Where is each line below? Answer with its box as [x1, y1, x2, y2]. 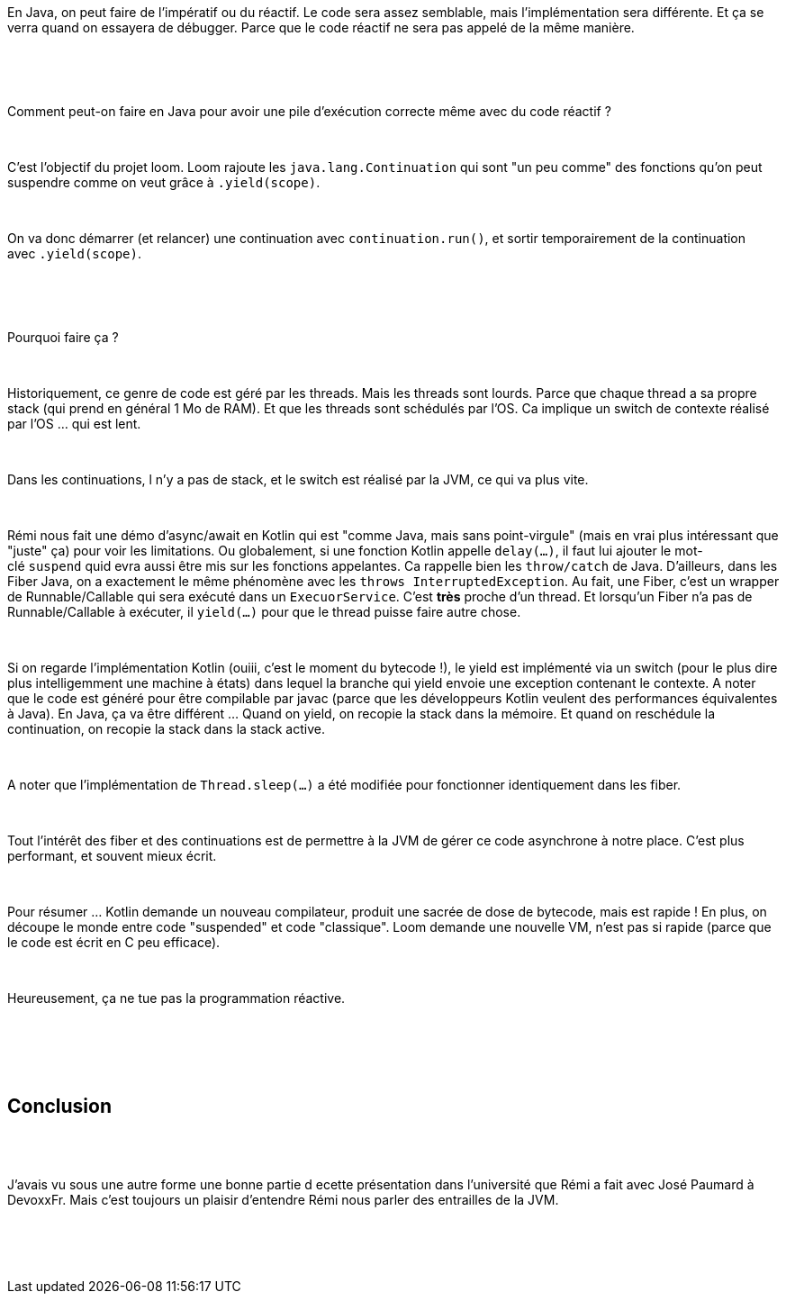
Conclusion [7, 1095, 113, 1118]
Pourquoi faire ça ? [7, 330, 119, 345]
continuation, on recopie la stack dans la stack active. [7, 721, 325, 736]
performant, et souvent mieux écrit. [7, 848, 217, 863]
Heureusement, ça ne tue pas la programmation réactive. [7, 990, 346, 1006]
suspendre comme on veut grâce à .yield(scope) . [7, 175, 321, 190]
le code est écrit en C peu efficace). [7, 935, 221, 950]
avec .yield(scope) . [7, 246, 141, 261]
